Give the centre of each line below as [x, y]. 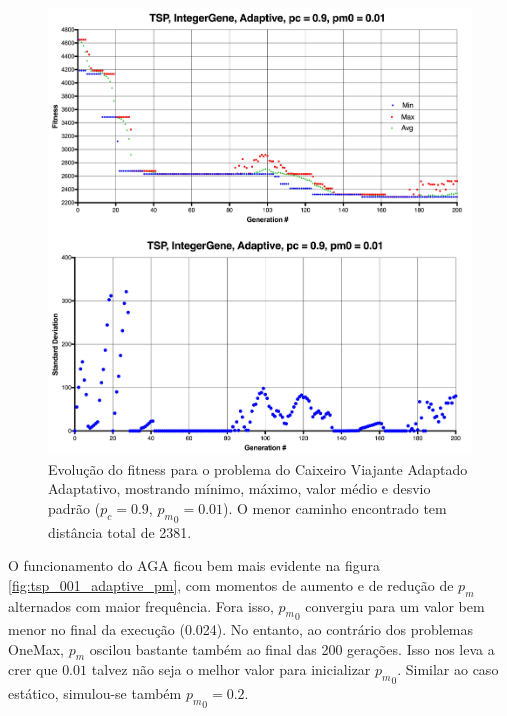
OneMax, [36, 648]
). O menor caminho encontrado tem [335, 507]
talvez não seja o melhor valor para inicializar [231, 669]
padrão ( [74, 507]
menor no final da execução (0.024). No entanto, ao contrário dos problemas [241, 629]
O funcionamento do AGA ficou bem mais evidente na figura [194, 565]
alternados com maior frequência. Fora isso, [141, 605]
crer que [33, 669]
